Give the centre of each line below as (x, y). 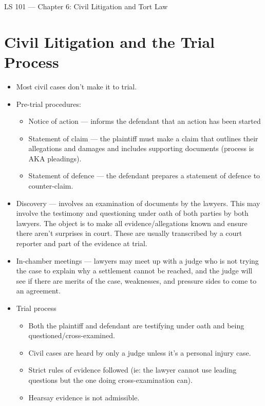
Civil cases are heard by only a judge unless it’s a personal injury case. (140, 352)
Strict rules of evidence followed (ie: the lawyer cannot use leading (132, 370)
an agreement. (38, 291)
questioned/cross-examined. (72, 335)
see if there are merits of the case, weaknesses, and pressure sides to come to (136, 280)
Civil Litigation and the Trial (110, 41)
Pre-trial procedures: (49, 104)
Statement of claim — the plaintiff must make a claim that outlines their (143, 138)
